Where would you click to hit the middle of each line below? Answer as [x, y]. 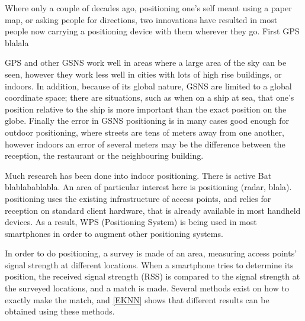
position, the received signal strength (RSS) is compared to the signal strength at [152, 276]
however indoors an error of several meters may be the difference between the [145, 144]
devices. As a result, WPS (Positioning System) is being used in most [131, 222]
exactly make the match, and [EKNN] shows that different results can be [137, 299]
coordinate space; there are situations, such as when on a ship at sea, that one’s [150, 97]
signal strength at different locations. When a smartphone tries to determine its [149, 264]
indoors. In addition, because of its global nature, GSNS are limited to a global [148, 86]
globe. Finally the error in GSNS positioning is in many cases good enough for [147, 121]
